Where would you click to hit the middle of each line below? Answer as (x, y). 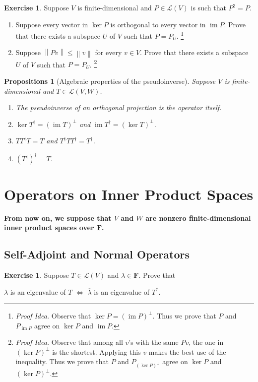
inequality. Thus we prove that (62, 361)
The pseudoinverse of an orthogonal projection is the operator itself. (119, 107)
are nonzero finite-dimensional (198, 218)
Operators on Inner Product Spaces (129, 194)
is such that (208, 7)
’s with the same (154, 342)
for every (108, 52)
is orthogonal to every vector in (158, 24)
